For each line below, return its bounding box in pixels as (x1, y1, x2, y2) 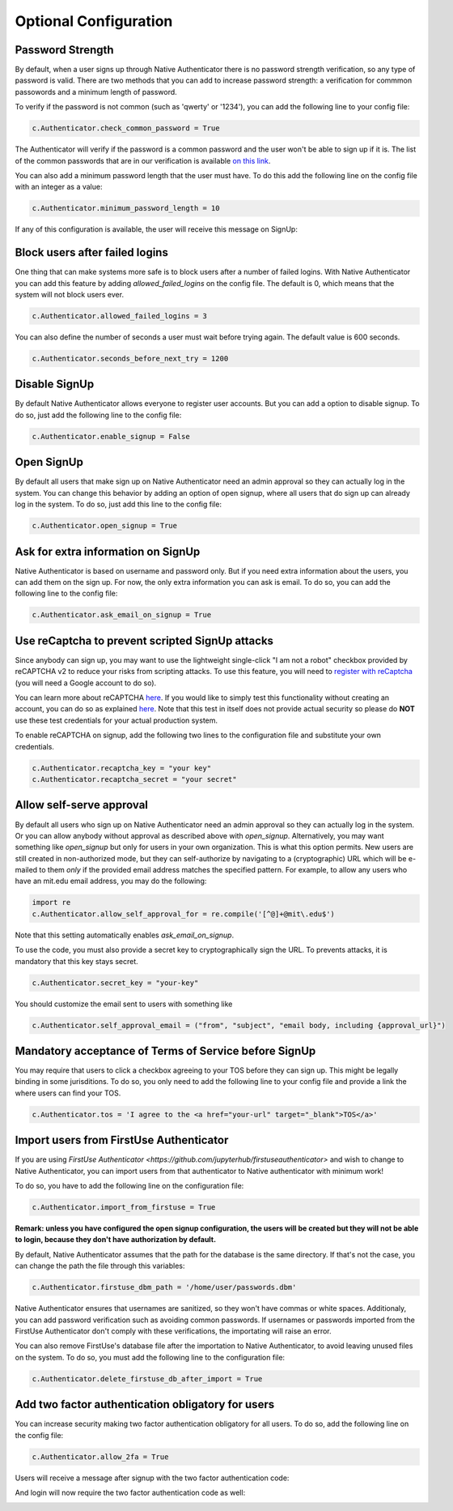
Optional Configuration (15, 12, 173, 30)
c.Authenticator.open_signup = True (32, 521, 178, 531)
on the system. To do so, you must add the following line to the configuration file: (15, 1352, 286, 1362)
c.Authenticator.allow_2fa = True (32, 1452, 169, 1462)
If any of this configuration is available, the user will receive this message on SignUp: (15, 224, 298, 234)
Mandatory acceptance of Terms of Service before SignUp (15, 1044, 316, 1057)
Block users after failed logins (15, 245, 169, 259)
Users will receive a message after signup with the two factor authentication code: (15, 1473, 290, 1483)
